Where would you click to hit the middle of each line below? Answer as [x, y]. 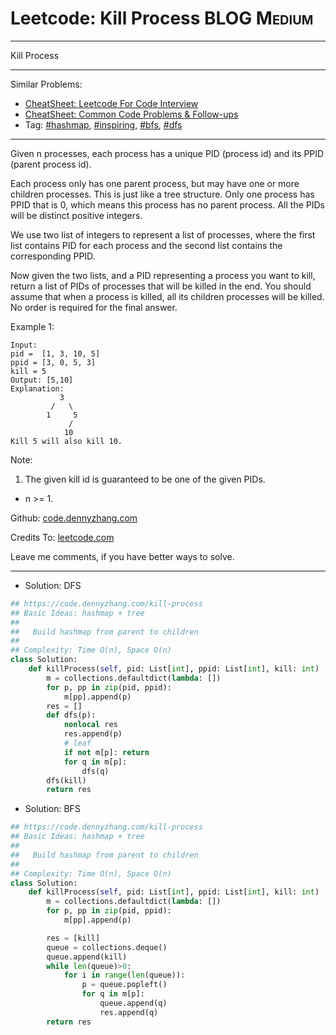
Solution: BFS [52, 809]
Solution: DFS [53, 585]
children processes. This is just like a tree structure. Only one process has [162, 194]
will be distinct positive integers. [76, 215]
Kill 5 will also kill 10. [66, 441]
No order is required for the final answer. [94, 307]
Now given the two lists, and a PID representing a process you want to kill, [163, 275]
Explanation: [37, 388]
